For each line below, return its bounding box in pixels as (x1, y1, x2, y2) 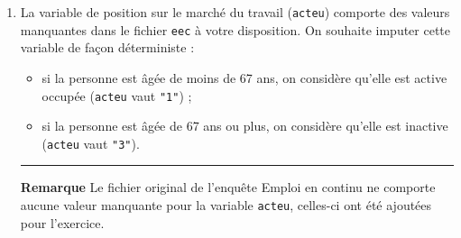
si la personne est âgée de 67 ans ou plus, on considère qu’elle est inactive (41, 116, 448, 135)
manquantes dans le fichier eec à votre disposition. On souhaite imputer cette (20, 20, 451, 39)
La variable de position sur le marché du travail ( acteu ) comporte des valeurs (20, 3, 450, 21)
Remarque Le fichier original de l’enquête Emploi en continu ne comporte (20, 178, 436, 197)
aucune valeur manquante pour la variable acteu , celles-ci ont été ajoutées (20, 196, 432, 214)
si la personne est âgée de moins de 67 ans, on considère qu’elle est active (41, 68, 447, 87)
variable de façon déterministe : (20, 38, 195, 57)
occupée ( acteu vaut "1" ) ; (41, 86, 192, 105)
